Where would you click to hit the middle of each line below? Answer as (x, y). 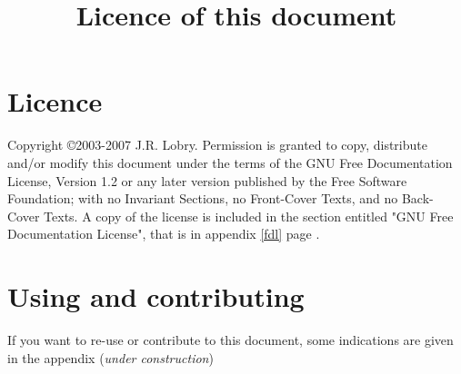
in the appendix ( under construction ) (110, 357)
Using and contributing (156, 296)
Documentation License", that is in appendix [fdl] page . (164, 234)
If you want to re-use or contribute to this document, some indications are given (230, 340)
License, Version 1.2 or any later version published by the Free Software (207, 180)
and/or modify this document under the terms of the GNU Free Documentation (230, 162)
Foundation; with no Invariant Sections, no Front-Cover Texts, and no (203, 198)
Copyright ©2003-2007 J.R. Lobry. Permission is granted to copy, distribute (217, 145)
